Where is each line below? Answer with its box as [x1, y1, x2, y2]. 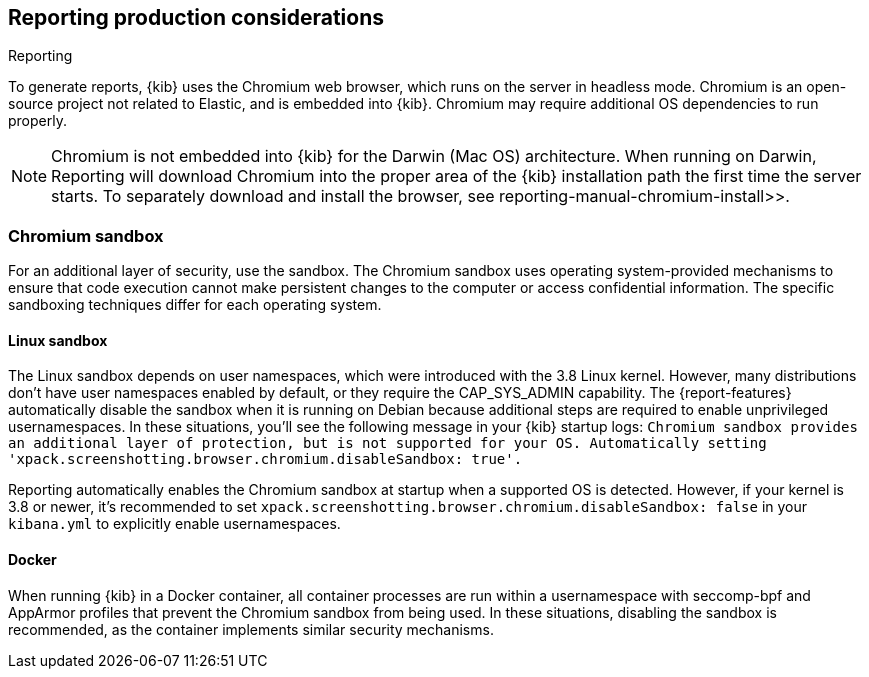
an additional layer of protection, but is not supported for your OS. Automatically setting [8, 435, 767, 452]
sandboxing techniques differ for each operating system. [8, 296, 382, 314]
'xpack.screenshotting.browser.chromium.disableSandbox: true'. [8, 451, 523, 468]
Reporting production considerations [8, 5, 385, 30]
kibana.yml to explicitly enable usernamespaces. [8, 515, 341, 533]
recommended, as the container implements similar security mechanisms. [8, 620, 494, 638]
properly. [8, 112, 67, 130]
